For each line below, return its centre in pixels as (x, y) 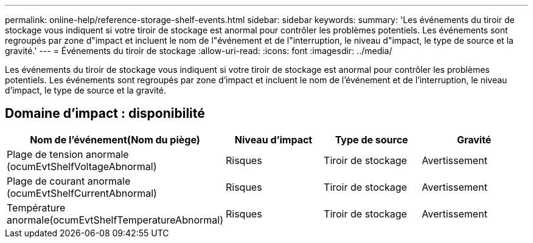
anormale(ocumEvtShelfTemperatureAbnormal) (115, 220)
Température (36, 207)
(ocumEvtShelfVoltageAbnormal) (82, 166)
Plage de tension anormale (68, 154)
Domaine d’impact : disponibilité (105, 114)
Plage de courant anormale (69, 181)
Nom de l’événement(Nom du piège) (115, 139)
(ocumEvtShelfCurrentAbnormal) (82, 193)
